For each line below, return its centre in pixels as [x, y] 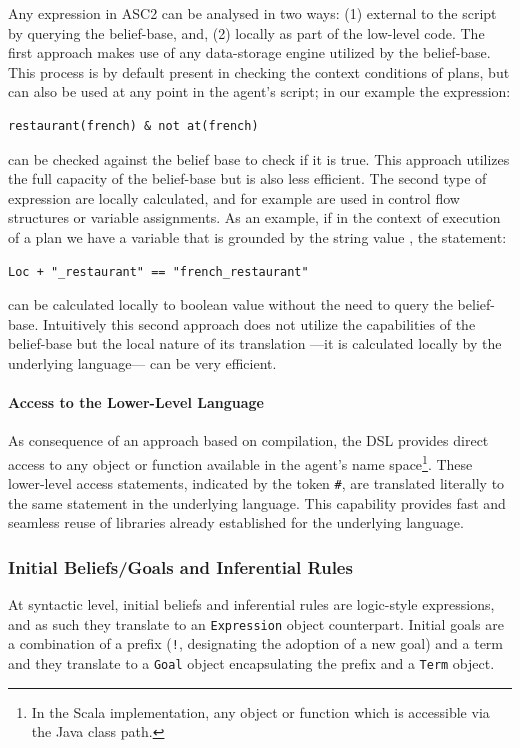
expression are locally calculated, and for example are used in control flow [234, 197]
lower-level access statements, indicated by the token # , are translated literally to [256, 483]
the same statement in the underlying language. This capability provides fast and [257, 502]
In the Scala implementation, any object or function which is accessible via [260, 711]
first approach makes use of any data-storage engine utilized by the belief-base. [249, 52]
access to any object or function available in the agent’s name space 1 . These [240, 462]
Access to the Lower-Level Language [136, 402]
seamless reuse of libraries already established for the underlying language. [236, 522]
